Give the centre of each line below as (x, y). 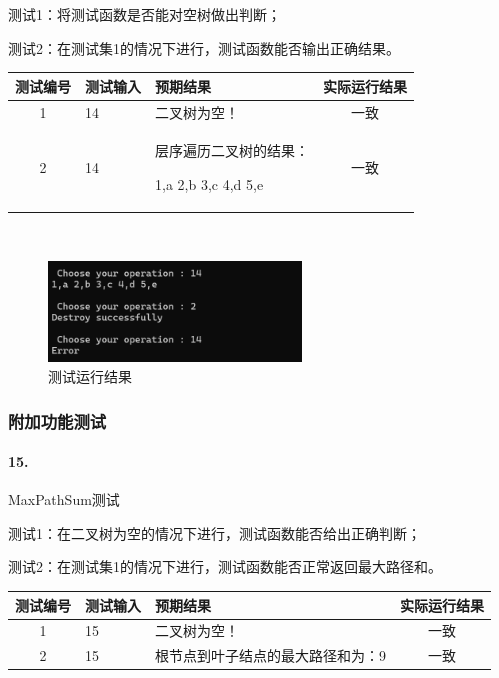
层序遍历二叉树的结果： (232, 150)
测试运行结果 (90, 376)
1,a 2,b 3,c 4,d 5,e (209, 183)
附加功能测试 (57, 420)
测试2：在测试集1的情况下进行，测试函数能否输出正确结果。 (204, 47)
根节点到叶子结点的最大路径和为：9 (270, 655)
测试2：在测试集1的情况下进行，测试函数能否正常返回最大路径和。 (225, 566)
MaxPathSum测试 (64, 499)
